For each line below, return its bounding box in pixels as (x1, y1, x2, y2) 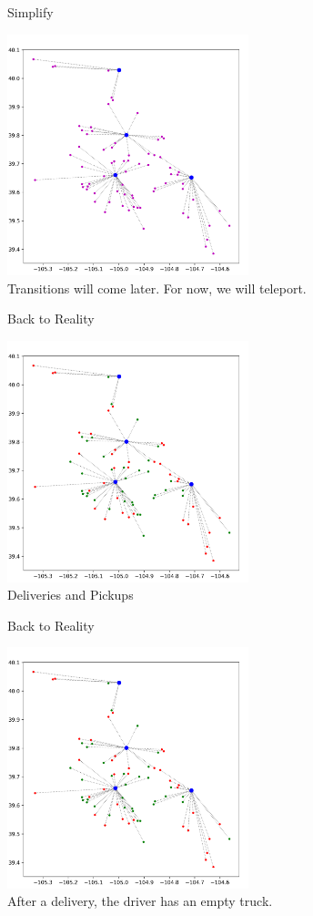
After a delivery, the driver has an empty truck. (7, 891, 273, 911)
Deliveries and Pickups (7, 585, 134, 604)
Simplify (7, 3, 54, 21)
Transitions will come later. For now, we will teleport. (7, 278, 307, 297)
